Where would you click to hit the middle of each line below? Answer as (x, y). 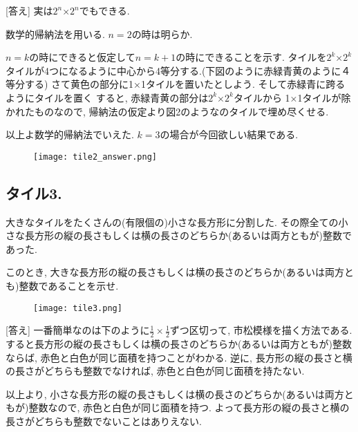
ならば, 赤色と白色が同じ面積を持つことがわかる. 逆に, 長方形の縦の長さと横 (179, 357)
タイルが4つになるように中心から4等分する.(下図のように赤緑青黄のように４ (178, 70)
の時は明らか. (162, 34)
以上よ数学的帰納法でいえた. (70, 134)
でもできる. (104, 10)
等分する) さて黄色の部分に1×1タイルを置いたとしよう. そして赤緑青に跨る (176, 84)
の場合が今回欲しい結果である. (229, 134)
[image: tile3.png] (78, 308)
